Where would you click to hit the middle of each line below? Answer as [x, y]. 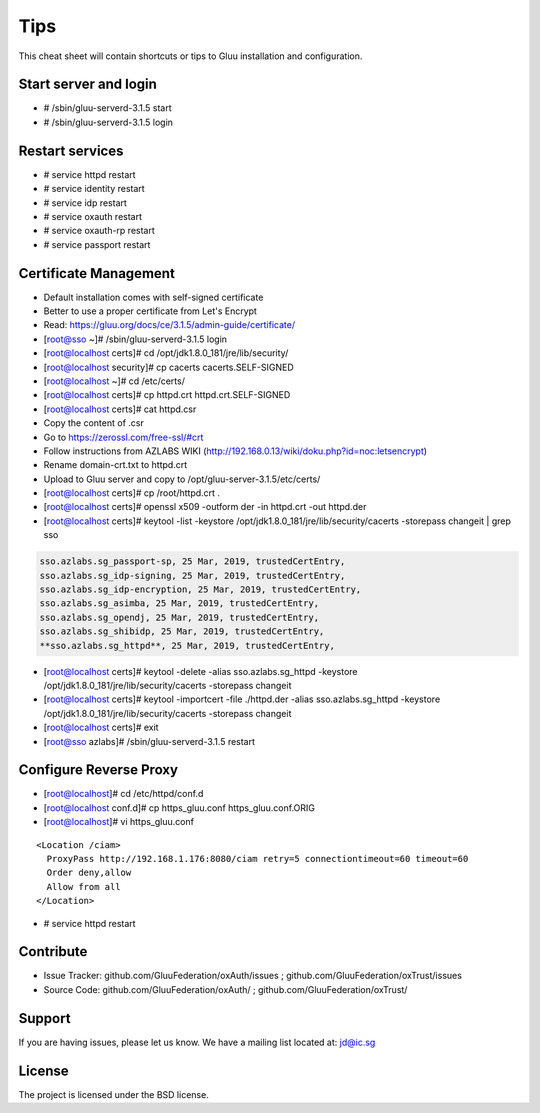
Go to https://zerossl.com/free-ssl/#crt [123, 437]
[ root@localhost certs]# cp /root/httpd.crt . [131, 493]
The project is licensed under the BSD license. [113, 1094]
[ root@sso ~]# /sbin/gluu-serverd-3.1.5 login [135, 339]
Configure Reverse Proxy [98, 770]
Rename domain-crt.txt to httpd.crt [115, 465]
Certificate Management [96, 273]
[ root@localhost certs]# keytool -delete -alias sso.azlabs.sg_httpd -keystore [201, 671]
